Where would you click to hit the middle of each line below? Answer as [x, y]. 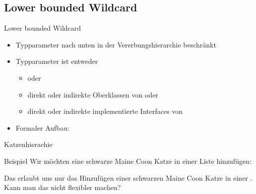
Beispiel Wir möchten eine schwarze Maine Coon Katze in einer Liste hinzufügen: [128, 161]
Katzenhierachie [28, 144]
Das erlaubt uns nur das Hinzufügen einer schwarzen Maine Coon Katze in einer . [128, 177]
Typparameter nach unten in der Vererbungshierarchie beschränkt [116, 44]
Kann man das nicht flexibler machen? [63, 187]
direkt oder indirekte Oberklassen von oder [93, 94]
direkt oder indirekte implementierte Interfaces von [105, 111]
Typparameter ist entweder [57, 61]
